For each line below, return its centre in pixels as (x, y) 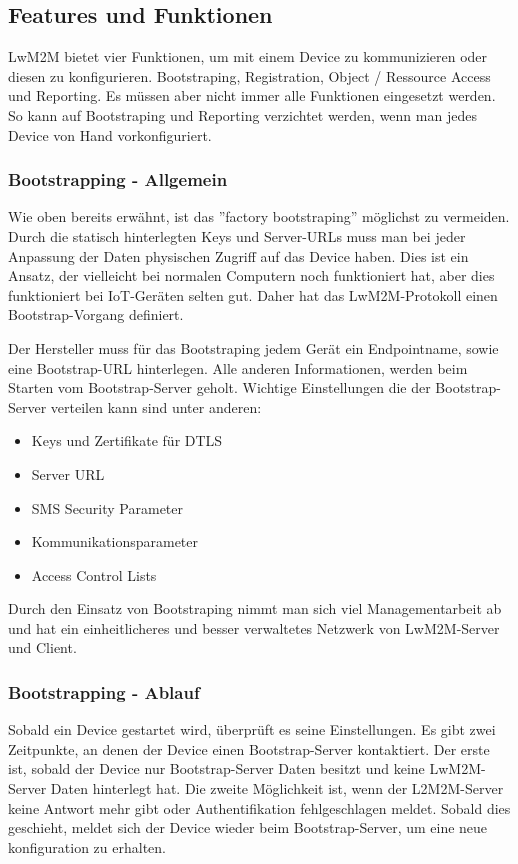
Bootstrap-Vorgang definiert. (96, 314)
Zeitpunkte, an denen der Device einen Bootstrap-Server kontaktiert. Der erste (249, 748)
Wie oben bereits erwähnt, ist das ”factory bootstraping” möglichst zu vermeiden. (259, 216)
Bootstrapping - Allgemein (118, 179)
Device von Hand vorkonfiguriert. (110, 134)
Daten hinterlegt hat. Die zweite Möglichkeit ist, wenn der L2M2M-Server (277, 788)
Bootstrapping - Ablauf (104, 692)
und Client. (42, 647)
